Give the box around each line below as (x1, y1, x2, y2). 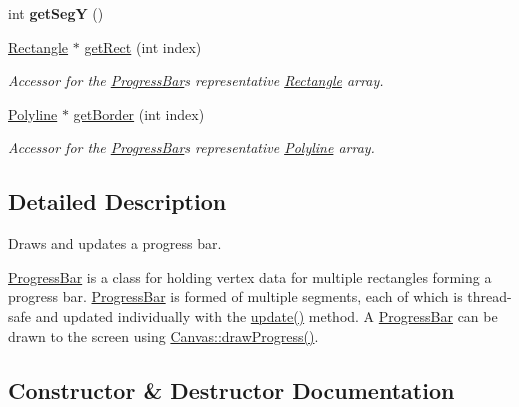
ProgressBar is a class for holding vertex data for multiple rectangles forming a (8, 266, 492, 287)
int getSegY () (8, 3, 104, 23)
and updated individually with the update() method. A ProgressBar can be (35, 305, 498, 326)
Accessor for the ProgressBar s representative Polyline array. (8, 137, 375, 158)
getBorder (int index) (73, 103, 205, 124)
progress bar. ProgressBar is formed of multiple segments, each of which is (8, 286, 463, 307)
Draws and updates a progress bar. (8, 233, 222, 254)
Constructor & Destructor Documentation (8, 374, 455, 405)
